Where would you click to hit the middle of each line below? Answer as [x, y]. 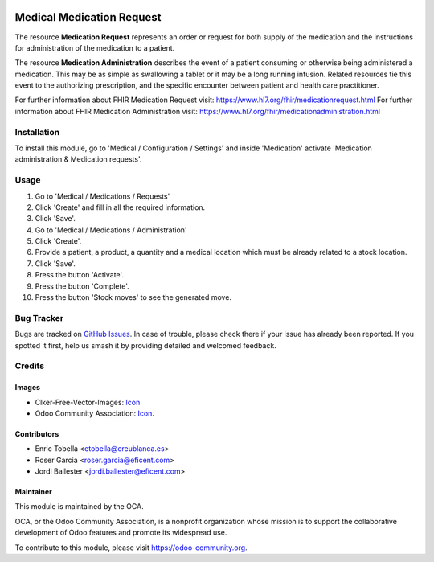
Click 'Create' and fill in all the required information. [120, 207]
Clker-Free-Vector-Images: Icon [88, 402]
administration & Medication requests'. [78, 159]
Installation [37, 132]
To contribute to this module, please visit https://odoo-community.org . [131, 548]
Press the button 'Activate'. [80, 275]
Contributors [37, 433]
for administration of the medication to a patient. [95, 47]
